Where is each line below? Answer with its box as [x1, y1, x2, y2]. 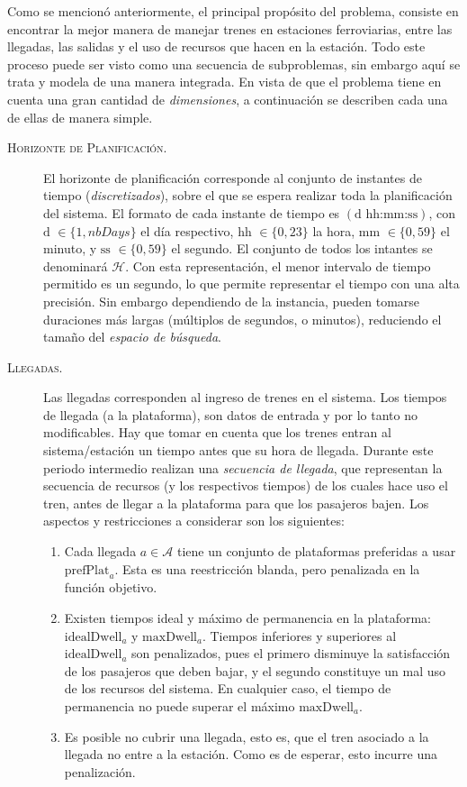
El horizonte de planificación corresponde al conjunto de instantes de [43, 168, 422, 187]
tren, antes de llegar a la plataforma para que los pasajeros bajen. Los [43, 493, 429, 512]
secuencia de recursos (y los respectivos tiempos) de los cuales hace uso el [43, 476, 448, 495]
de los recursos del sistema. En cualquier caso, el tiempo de [64, 679, 391, 698]
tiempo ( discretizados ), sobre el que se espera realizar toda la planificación [43, 186, 453, 205]
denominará [43, 256, 108, 275]
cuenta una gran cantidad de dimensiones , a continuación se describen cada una [7, 89, 448, 108]
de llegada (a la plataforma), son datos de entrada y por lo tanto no [43, 405, 418, 424]
